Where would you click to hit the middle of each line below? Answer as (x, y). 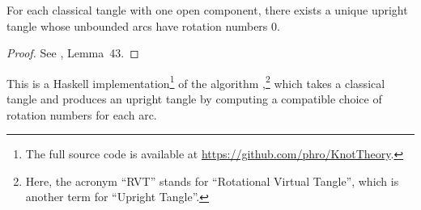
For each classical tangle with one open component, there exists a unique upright (207, 10)
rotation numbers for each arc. (82, 114)
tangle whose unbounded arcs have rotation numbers (137, 25)
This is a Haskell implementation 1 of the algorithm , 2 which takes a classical (196, 82)
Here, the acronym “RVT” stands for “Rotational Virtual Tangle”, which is (212, 181)
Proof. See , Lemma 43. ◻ (73, 53)
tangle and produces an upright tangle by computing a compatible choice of (194, 99)
